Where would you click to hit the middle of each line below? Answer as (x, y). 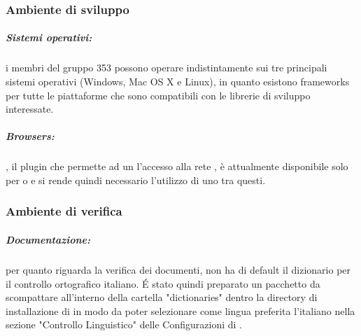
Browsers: (30, 136)
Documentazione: (48, 239)
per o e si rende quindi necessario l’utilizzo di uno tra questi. (136, 180)
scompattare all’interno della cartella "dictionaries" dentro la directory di (162, 297)
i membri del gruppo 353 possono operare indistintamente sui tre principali (167, 68)
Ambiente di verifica (64, 211)
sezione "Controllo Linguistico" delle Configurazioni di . (124, 324)
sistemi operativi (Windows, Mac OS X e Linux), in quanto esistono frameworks (178, 81)
